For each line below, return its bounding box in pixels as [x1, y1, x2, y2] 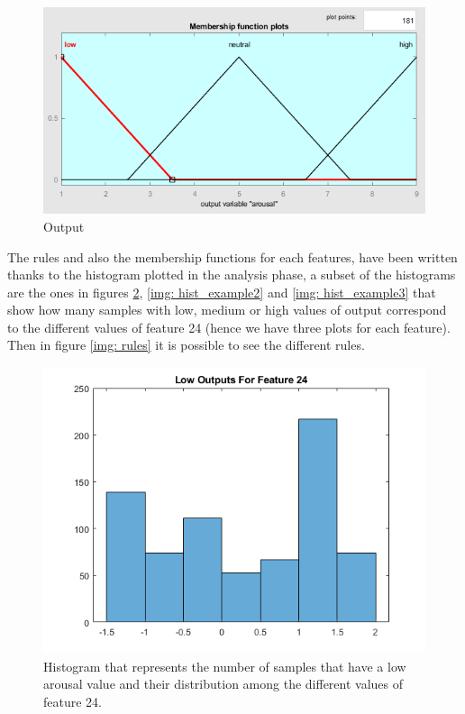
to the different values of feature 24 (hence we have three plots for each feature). [7, 317, 451, 336]
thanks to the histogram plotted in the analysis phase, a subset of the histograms [7, 265, 456, 284]
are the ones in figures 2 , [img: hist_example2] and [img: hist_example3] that [7, 282, 436, 301]
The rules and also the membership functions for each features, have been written [7, 247, 458, 266]
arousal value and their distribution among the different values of [43, 674, 404, 693]
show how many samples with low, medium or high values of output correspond [7, 300, 447, 319]
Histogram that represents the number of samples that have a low [43, 656, 406, 675]
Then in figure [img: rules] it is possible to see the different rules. [7, 335, 365, 354]
